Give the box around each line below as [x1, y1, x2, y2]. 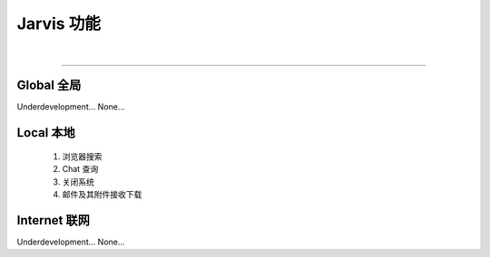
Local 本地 [16, 125, 76, 140]
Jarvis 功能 [16, 14, 102, 33]
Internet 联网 [16, 213, 90, 228]
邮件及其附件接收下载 [62, 189, 142, 200]
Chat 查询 [62, 164, 99, 175]
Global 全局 [16, 78, 82, 93]
